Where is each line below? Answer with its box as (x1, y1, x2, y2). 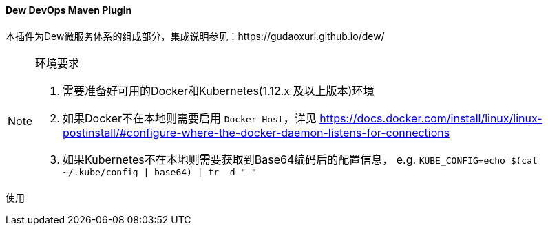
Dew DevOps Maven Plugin (6, 4, 132, 16)
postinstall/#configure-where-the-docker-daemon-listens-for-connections (63, 125, 450, 140)
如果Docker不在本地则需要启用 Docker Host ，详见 (63, 111, 317, 125)
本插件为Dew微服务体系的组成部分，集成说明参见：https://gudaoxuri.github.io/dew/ (6, 30, 385, 42)
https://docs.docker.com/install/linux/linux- (319, 111, 542, 125)
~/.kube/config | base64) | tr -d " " (63, 166, 257, 177)
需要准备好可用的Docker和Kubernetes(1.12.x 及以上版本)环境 (63, 83, 375, 98)
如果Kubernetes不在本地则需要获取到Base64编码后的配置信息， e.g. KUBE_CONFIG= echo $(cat (63, 152, 538, 166)
